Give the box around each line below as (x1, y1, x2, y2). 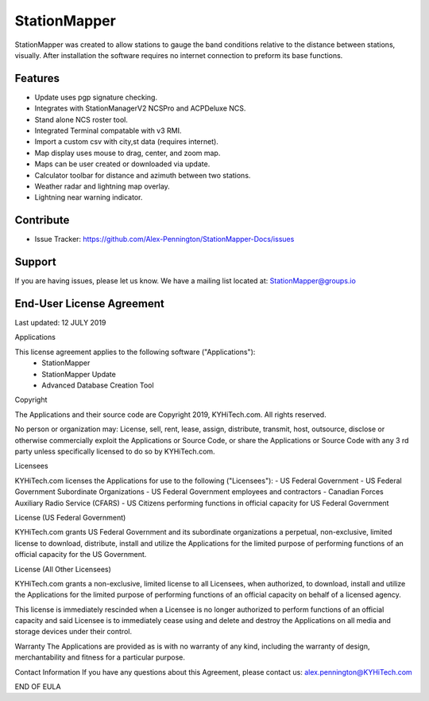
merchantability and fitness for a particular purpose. (14, 652, 186, 662)
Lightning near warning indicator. (34, 193, 143, 202)
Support (14, 255, 56, 269)
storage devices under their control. (14, 627, 133, 637)
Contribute (14, 213, 70, 227)
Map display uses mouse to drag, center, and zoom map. (34, 148, 221, 158)
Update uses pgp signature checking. (34, 92, 158, 102)
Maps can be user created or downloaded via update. (34, 159, 211, 169)
